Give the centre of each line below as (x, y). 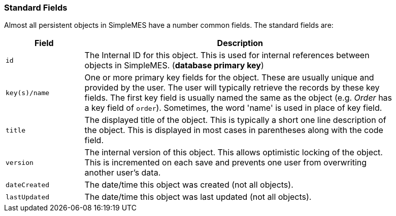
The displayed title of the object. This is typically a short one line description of (235, 120)
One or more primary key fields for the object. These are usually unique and (229, 78)
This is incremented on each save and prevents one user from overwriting (226, 163)
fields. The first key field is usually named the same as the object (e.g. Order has (238, 98)
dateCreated (28, 185)
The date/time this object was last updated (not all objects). (198, 197)
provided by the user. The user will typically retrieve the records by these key (232, 88)
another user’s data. (123, 173)
